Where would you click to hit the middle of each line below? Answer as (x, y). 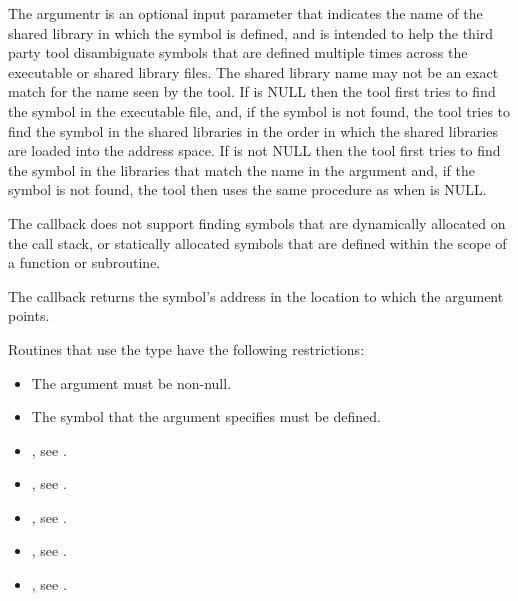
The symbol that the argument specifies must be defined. (206, 416)
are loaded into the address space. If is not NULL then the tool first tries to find (254, 150)
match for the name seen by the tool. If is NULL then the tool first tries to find (252, 91)
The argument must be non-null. (131, 382)
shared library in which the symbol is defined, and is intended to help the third (251, 32)
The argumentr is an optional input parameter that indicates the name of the (245, 13)
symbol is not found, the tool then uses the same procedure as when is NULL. (247, 189)
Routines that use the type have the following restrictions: (186, 348)
